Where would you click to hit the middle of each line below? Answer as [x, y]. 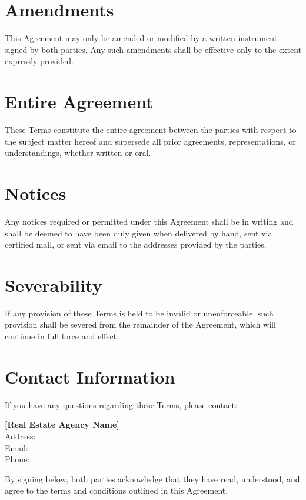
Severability [54, 284]
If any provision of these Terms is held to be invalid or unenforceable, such [139, 313]
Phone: [17, 459]
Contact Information [90, 376]
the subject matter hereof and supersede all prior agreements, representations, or [150, 141]
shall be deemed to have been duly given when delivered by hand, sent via [139, 233]
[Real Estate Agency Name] [62, 424]
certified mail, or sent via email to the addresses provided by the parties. [136, 244]
